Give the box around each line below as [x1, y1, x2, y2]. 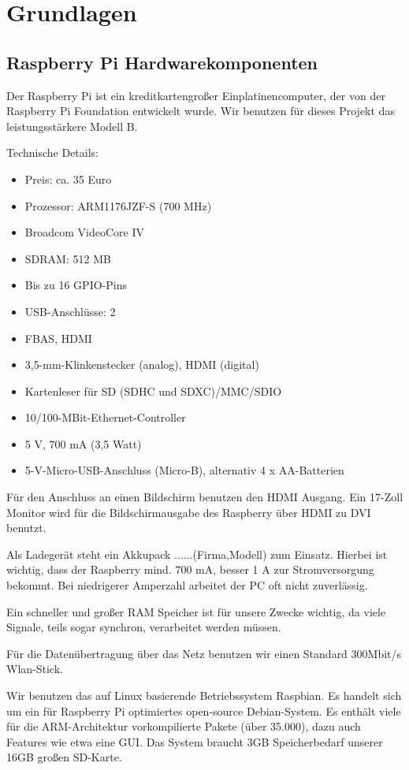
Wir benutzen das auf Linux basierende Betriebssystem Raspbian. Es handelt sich [6, 687, 402, 704]
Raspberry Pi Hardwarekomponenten [6, 50, 318, 74]
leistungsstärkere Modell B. [6, 117, 138, 134]
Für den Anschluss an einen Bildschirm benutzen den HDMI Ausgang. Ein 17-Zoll [6, 489, 403, 505]
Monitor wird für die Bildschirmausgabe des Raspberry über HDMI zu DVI [6, 504, 371, 520]
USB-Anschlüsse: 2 [24, 303, 116, 319]
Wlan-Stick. [6, 660, 63, 677]
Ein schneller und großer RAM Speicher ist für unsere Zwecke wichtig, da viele [6, 603, 386, 619]
